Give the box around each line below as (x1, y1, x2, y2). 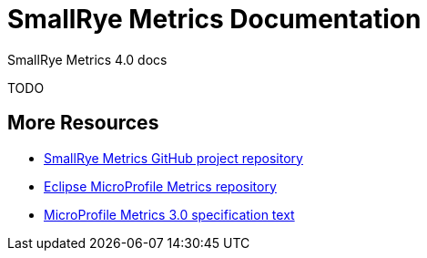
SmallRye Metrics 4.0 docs (7, 51, 168, 67)
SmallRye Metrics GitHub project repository (44, 150, 303, 166)
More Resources (7, 111, 159, 135)
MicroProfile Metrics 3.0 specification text (44, 206, 295, 222)
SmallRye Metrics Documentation (7, 4, 422, 35)
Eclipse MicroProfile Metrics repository (44, 178, 277, 194)
